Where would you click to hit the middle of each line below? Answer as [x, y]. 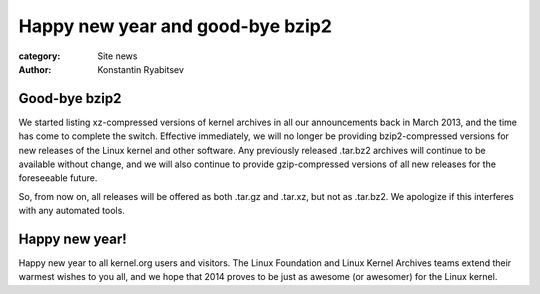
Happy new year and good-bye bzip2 [175, 26]
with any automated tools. [71, 211]
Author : [35, 69]
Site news [117, 56]
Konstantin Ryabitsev [141, 69]
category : [39, 56]
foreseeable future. [58, 178]
